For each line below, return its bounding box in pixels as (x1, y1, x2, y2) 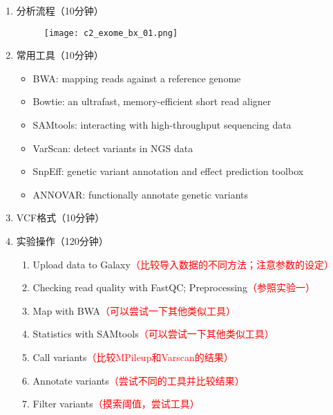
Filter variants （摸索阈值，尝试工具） (32, 396, 200, 411)
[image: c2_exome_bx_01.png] (44, 28, 178, 38)
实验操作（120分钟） (16, 234, 108, 248)
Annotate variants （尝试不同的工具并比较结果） (32, 373, 245, 387)
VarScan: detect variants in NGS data (32, 140, 193, 155)
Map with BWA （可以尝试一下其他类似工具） (32, 303, 236, 317)
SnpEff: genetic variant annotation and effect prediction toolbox (32, 164, 304, 178)
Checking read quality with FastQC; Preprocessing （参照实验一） (32, 280, 315, 295)
